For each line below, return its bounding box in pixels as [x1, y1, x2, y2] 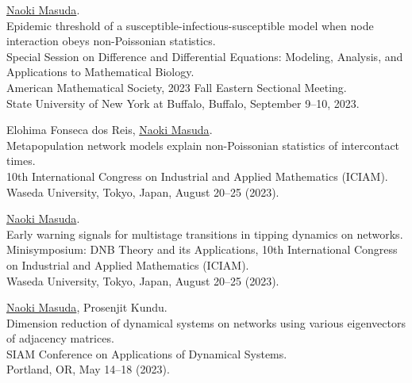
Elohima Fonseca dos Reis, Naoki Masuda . [6, 121, 213, 138]
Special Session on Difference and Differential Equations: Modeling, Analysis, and [6, 48, 403, 64]
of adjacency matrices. [6, 330, 114, 347]
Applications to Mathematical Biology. [6, 63, 194, 80]
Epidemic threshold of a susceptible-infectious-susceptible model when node [6, 17, 374, 33]
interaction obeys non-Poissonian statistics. [6, 33, 216, 49]
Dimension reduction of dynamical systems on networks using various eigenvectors [6, 314, 406, 331]
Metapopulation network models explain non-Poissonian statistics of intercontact [6, 136, 400, 153]
